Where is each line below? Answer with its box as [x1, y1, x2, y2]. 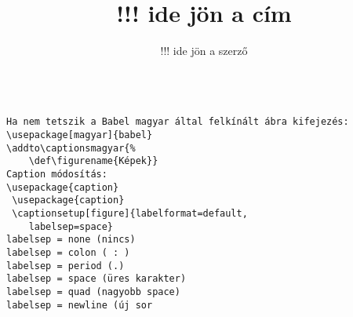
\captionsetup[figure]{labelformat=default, [12, 207, 248, 219]
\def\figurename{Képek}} [28, 155, 158, 167]
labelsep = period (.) [6, 260, 125, 271]
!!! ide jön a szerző [160, 42, 248, 59]
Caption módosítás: [6, 169, 107, 180]
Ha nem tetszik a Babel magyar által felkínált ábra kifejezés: [6, 116, 349, 128]
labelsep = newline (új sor [6, 299, 153, 311]
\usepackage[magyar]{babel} [6, 129, 153, 141]
